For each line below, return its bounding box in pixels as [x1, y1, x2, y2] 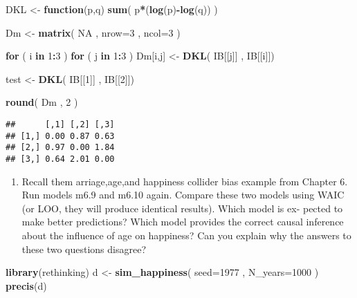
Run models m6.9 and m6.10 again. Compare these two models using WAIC [21, 187, 345, 202]
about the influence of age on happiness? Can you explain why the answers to [21, 227, 351, 242]
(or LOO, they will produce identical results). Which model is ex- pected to [21, 201, 343, 215]
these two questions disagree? [21, 241, 146, 256]
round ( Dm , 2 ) [6, 95, 78, 109]
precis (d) [6, 278, 47, 292]
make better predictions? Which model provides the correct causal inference [21, 214, 344, 229]
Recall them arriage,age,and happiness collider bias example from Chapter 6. [21, 174, 348, 188]
